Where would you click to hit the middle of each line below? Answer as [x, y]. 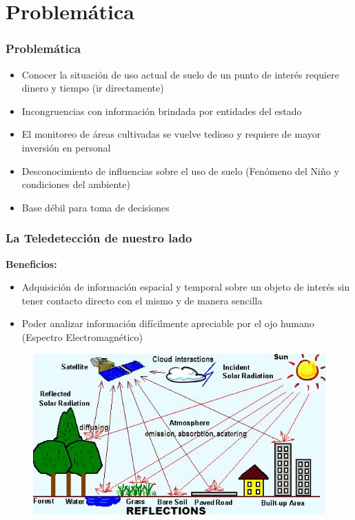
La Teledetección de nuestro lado [99, 238]
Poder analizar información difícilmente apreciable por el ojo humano [168, 323]
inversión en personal [66, 147]
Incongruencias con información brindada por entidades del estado [162, 111]
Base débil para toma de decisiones [95, 207]
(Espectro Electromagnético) [82, 336]
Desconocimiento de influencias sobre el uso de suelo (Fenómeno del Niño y [180, 170]
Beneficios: [31, 263]
